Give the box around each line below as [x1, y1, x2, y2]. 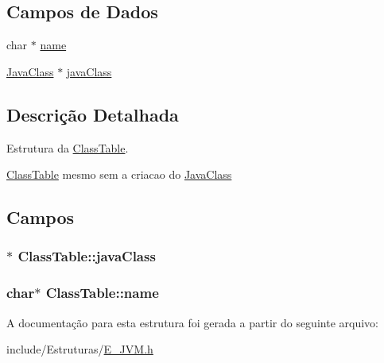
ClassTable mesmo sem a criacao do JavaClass [6, 166, 232, 183]
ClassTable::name [45, 283, 159, 303]
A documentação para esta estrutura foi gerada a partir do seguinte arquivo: [6, 314, 378, 330]
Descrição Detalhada [6, 102, 179, 126]
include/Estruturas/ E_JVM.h [6, 341, 153, 357]
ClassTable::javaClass [17, 246, 156, 266]
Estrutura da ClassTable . [6, 139, 129, 156]
